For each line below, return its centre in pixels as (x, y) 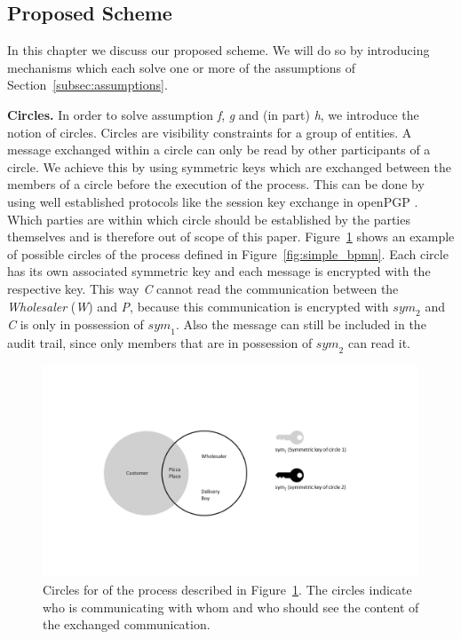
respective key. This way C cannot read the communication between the (203, 288)
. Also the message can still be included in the (301, 324)
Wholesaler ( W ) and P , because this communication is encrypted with (198, 306)
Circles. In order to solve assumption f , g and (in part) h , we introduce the (213, 114)
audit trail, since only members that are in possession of (160, 343)
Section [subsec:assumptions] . (87, 85)
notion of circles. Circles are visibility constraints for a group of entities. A (210, 132)
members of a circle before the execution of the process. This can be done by (216, 184)
